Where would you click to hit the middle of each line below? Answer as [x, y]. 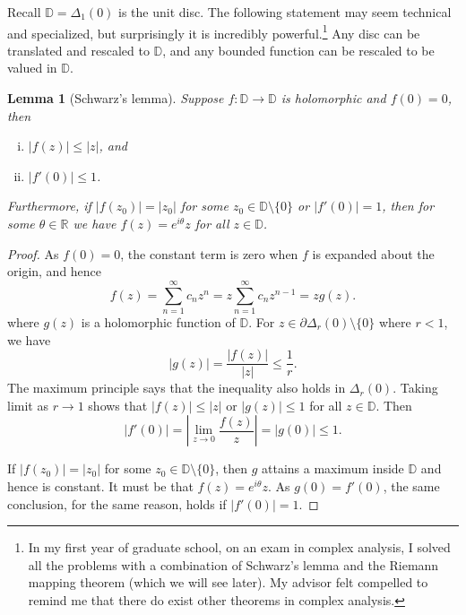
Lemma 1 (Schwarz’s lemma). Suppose [116, 98]
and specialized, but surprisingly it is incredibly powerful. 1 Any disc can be [214, 31]
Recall [24, 12]
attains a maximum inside [333, 468]
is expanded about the [373, 253]
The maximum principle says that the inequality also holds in [177, 388]
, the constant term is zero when [209, 253]
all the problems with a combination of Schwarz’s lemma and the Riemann [233, 564]
